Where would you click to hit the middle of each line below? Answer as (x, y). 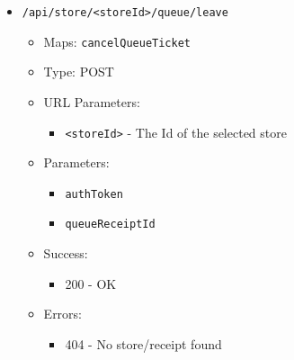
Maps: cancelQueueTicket (117, 41)
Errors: (62, 314)
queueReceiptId (110, 225)
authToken (94, 194)
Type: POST (79, 72)
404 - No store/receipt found (143, 343)
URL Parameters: (92, 101)
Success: (66, 253)
